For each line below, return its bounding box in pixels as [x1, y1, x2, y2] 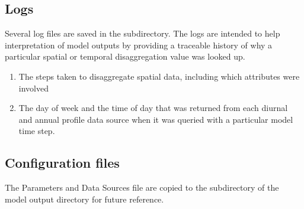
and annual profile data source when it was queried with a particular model [18, 113, 293, 125]
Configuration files [5, 154, 120, 172]
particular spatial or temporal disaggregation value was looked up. [5, 50, 245, 63]
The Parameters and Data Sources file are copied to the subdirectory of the [5, 181, 279, 194]
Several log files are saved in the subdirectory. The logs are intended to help [5, 27, 280, 40]
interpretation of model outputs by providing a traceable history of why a [5, 38, 273, 51]
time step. [18, 125, 55, 137]
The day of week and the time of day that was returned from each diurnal [18, 102, 288, 114]
